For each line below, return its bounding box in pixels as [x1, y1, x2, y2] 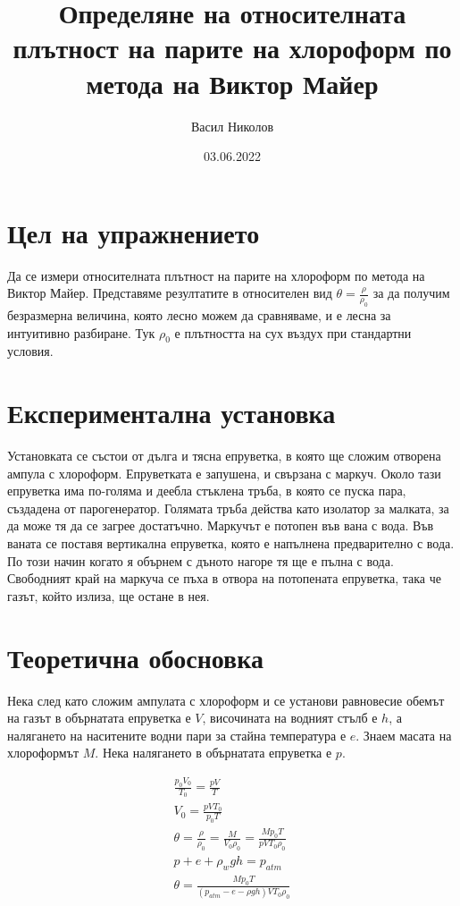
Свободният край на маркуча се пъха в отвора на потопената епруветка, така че [7, 569, 442, 588]
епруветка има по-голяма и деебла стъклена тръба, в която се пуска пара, [7, 481, 406, 500]
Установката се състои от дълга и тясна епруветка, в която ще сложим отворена [7, 446, 441, 465]
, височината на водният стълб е [202, 708, 378, 727]
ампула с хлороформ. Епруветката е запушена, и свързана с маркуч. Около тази [7, 463, 441, 482]
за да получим [372, 284, 450, 302]
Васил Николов [190, 116, 273, 135]
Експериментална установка [7, 394, 336, 431]
